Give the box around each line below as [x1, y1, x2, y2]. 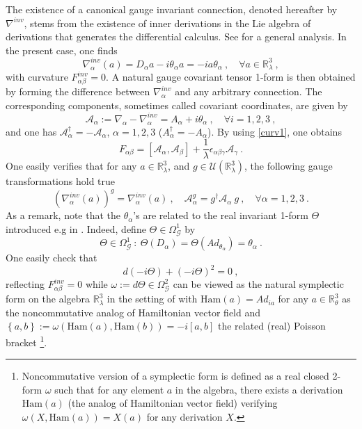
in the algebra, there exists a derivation [175, 382, 343, 396]
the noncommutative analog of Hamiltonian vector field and [6, 305, 261, 319]
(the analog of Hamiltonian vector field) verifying [68, 396, 278, 410]
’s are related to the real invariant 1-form [133, 208, 308, 222]
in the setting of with [107, 291, 198, 306]
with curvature [6, 70, 68, 84]
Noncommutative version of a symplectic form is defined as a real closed [22, 369, 329, 383]
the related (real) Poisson [217, 318, 326, 333]
